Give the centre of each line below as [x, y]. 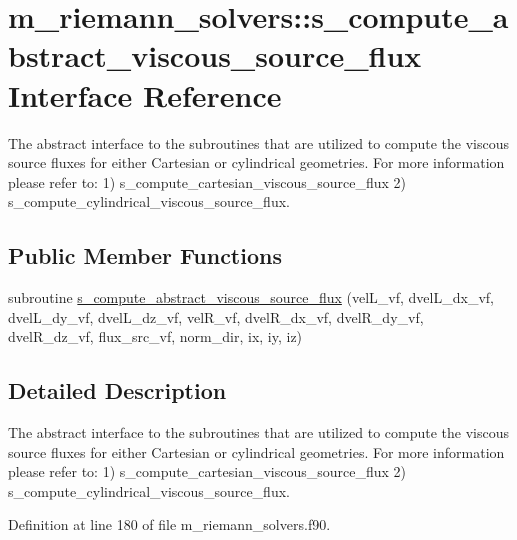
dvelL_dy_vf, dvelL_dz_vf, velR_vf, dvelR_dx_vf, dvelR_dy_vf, [216, 316]
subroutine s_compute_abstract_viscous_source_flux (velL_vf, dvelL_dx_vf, [251, 297]
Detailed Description [117, 390]
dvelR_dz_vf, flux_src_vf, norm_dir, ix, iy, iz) [155, 336]
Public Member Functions [145, 255]
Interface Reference [145, 94]
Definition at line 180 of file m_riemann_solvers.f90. [169, 524]
